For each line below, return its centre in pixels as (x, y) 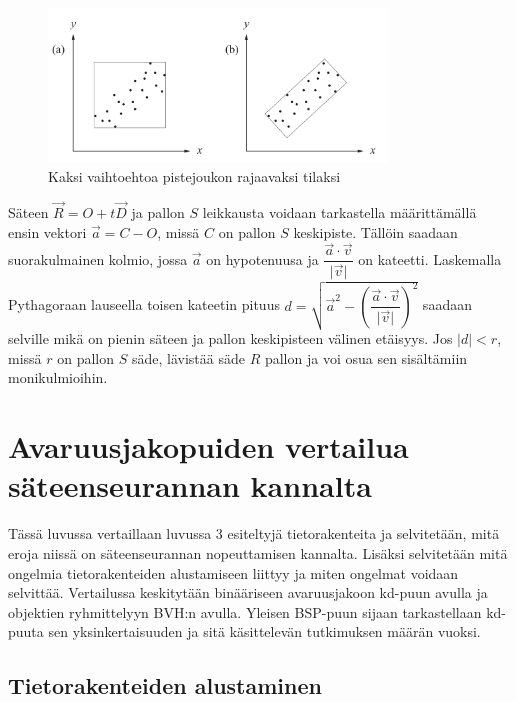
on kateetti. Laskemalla (430, 258)
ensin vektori (47, 231)
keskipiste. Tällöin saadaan (375, 231)
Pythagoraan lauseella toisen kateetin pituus (144, 304)
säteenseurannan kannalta (190, 485)
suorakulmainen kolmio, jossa (98, 258)
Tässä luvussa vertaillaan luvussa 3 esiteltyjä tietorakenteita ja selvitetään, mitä (254, 533)
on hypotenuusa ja (262, 258)
